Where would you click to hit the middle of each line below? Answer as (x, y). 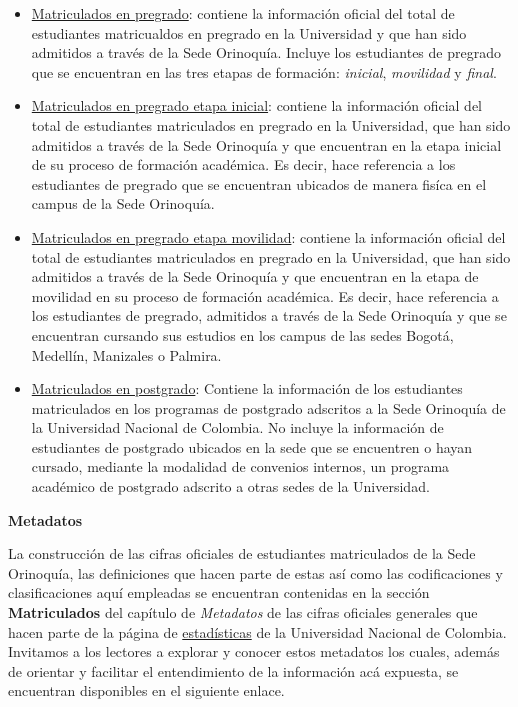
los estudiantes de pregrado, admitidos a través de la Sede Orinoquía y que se (269, 315)
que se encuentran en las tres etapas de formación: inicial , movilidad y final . (264, 71)
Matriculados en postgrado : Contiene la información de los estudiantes (247, 388)
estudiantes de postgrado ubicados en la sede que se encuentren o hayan (252, 446)
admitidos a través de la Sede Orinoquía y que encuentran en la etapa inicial (266, 144)
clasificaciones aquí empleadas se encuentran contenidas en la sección (219, 592)
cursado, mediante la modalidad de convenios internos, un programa (240, 466)
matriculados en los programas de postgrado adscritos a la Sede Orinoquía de (268, 407)
